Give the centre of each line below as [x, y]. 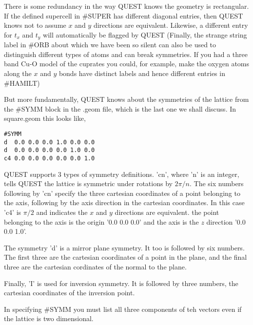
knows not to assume [35, 25]
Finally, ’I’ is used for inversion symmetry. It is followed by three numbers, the [121, 283]
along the [18, 73]
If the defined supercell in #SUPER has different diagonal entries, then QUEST [124, 15]
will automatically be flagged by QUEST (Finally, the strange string [145, 34]
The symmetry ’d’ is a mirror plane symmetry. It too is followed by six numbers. [124, 247]
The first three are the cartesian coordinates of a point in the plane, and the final [126, 257]
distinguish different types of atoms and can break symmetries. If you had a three [126, 54]
